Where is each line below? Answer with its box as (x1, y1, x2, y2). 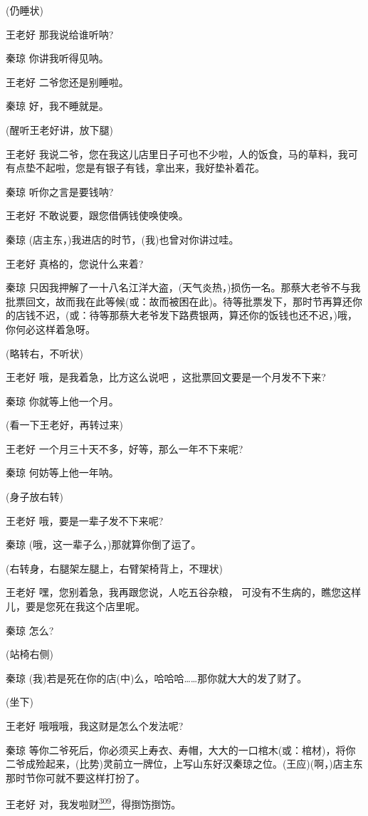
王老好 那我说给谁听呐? (6, 26, 114, 41)
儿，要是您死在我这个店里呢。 (6, 599, 145, 614)
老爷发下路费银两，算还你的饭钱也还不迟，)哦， (139, 308, 357, 323)
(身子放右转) (6, 489, 63, 504)
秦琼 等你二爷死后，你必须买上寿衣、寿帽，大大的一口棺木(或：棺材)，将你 (6, 742, 356, 757)
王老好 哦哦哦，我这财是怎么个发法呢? (6, 718, 184, 733)
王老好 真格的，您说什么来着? (6, 256, 144, 271)
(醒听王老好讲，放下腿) (6, 122, 113, 137)
